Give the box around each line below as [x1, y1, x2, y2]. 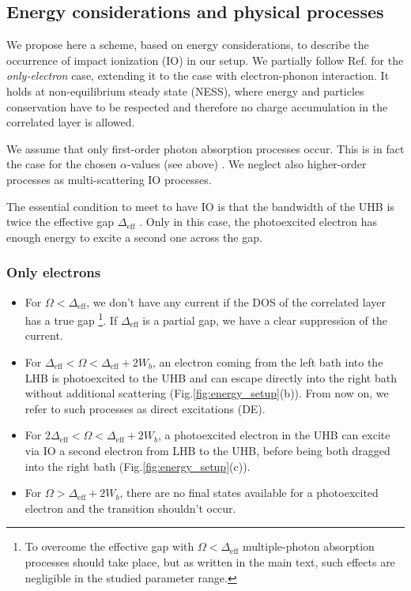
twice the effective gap [6, 213, 115, 230]
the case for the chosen [6, 156, 117, 172]
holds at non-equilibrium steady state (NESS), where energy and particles [6, 82, 364, 99]
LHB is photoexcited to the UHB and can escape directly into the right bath [25, 369, 397, 386]
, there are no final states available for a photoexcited [119, 484, 379, 501]
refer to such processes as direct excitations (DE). [25, 400, 266, 416]
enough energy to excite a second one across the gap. [6, 228, 262, 245]
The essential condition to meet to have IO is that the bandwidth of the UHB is [6, 198, 394, 214]
